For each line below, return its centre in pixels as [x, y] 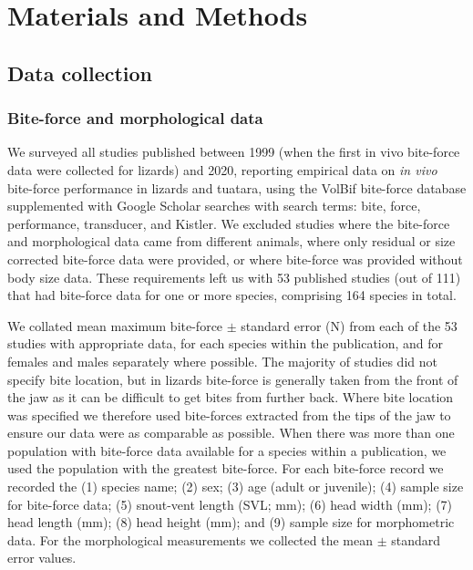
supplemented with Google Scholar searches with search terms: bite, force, [214, 206]
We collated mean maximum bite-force [115, 325]
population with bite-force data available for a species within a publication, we [227, 450]
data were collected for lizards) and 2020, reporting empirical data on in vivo [222, 169]
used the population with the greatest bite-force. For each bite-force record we [226, 468]
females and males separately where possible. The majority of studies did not [222, 361]
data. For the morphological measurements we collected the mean [190, 539]
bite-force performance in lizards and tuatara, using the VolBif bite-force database [237, 187]
